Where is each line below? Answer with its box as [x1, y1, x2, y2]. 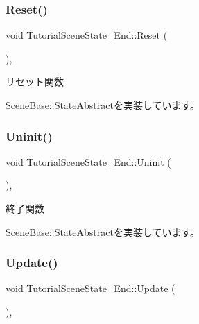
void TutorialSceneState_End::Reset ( [6, 28, 168, 42]
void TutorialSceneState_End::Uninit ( [6, 154, 171, 169]
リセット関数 [6, 74, 64, 89]
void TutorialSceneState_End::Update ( [6, 281, 175, 296]
